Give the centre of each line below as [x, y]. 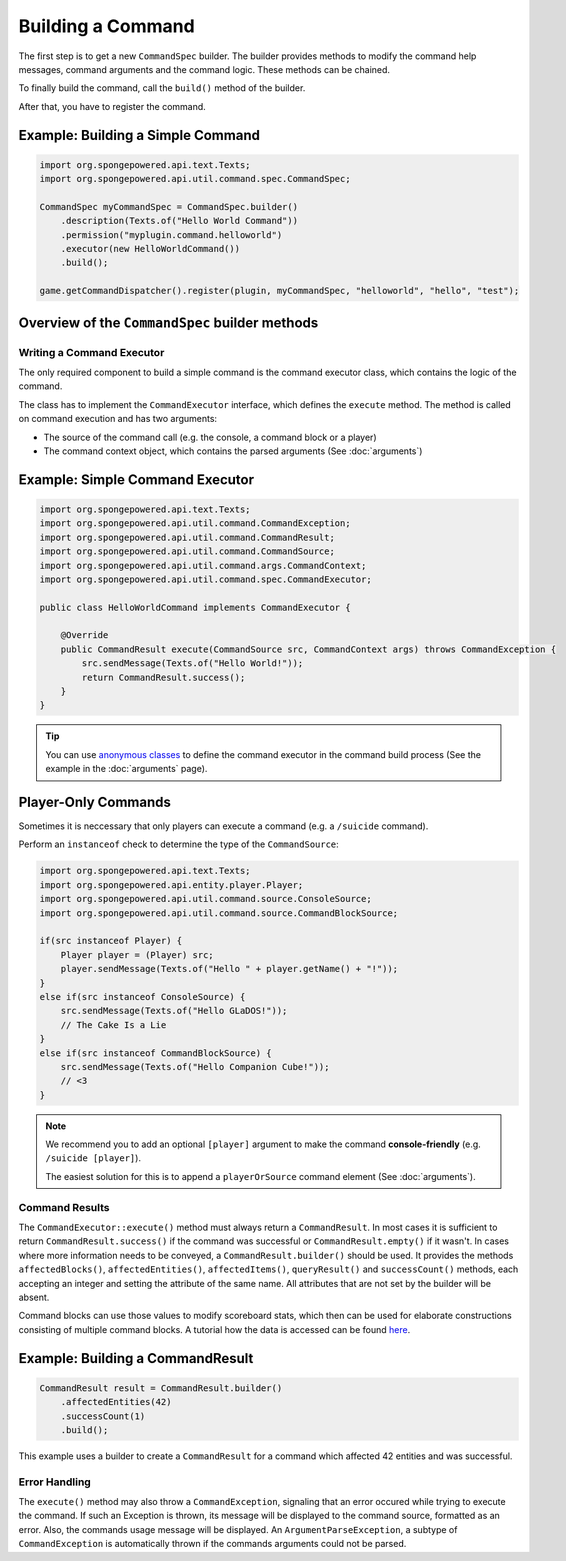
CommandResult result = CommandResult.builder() [161, 1388]
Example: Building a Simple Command [139, 135]
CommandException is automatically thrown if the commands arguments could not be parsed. [212, 1544]
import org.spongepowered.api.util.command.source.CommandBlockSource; [219, 913]
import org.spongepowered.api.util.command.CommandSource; [187, 551]
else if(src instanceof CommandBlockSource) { [155, 1053]
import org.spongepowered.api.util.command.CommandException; [195, 523]
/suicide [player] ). [93, 1158]
